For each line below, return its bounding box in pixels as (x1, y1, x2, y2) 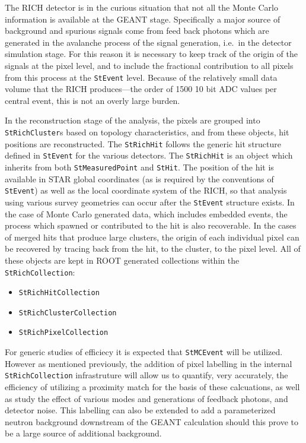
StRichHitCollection (18, 289, 100, 298)
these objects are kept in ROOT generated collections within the (5, 254, 240, 266)
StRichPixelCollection (18, 328, 109, 337)
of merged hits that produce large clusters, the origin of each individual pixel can (5, 230, 299, 243)
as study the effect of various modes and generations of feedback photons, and (5, 392, 288, 404)
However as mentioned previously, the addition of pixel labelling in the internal (5, 357, 292, 369)
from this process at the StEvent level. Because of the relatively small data (5, 71, 278, 83)
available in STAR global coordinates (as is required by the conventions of (5, 172, 274, 185)
